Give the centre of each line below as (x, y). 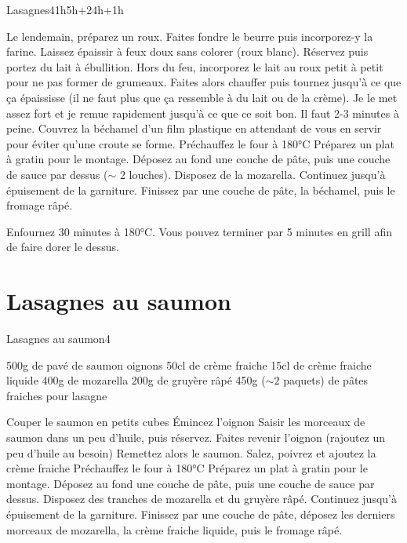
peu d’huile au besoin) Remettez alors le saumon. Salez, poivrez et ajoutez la (191, 452)
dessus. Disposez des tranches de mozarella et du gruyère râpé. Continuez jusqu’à (202, 499)
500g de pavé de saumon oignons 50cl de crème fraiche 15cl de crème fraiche (189, 364)
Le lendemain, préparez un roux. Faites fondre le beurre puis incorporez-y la (190, 36)
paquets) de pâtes (326, 380)
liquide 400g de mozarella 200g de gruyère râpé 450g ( (136, 380)
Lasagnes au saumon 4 (58, 339)
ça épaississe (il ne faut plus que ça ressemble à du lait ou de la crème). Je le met (202, 97)
